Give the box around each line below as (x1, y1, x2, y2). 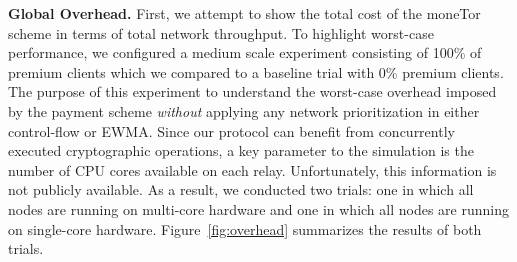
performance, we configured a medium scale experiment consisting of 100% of (8, 42, 482, 63)
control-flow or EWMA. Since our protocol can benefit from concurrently (8, 120, 455, 141)
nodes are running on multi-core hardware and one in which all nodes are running (8, 198, 509, 219)
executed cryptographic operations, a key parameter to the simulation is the (8, 140, 474, 161)
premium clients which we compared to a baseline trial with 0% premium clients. (8, 61, 504, 82)
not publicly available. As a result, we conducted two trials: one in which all (8, 179, 474, 200)
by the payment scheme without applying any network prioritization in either (8, 100, 480, 121)
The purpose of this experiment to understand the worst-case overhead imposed (8, 81, 497, 102)
